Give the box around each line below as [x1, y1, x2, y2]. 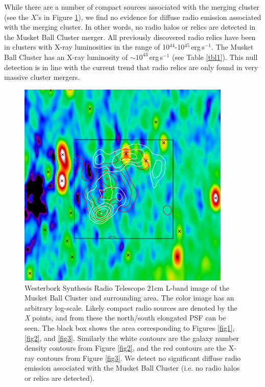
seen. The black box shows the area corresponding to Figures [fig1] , [25, 322, 235, 333]
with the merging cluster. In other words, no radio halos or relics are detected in [4, 21, 256, 32]
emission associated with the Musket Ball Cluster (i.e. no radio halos [25, 362, 240, 373]
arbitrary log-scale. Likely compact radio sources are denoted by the [25, 302, 237, 313]
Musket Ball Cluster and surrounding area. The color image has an [25, 292, 234, 303]
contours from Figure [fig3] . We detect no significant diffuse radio [37, 352, 241, 363]
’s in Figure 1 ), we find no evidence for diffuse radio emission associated [36, 11, 261, 22]
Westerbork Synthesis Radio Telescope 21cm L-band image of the [25, 282, 229, 293]
